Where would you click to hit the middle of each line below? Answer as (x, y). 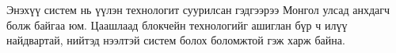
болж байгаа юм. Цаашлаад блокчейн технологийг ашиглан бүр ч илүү (177, 25)
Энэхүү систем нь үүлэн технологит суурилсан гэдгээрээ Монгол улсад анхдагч (198, 9)
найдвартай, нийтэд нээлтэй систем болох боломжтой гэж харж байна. (176, 40)
